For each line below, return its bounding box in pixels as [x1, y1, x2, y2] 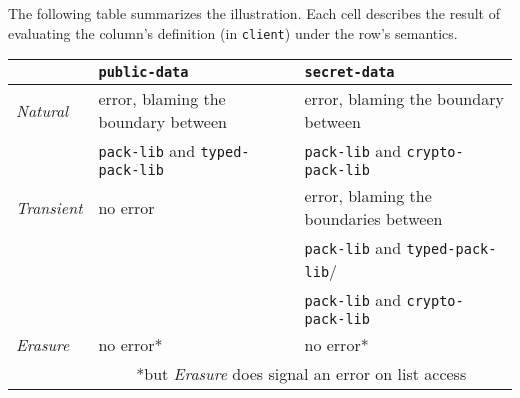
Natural [16, 98, 69, 122]
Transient [16, 195, 83, 219]
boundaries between [304, 207, 443, 231]
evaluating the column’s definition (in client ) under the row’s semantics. [8, 22, 458, 43]
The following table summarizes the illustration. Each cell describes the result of [8, 3, 500, 23]
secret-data [304, 64, 395, 81]
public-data [98, 64, 189, 81]
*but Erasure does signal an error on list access [136, 362, 467, 386]
